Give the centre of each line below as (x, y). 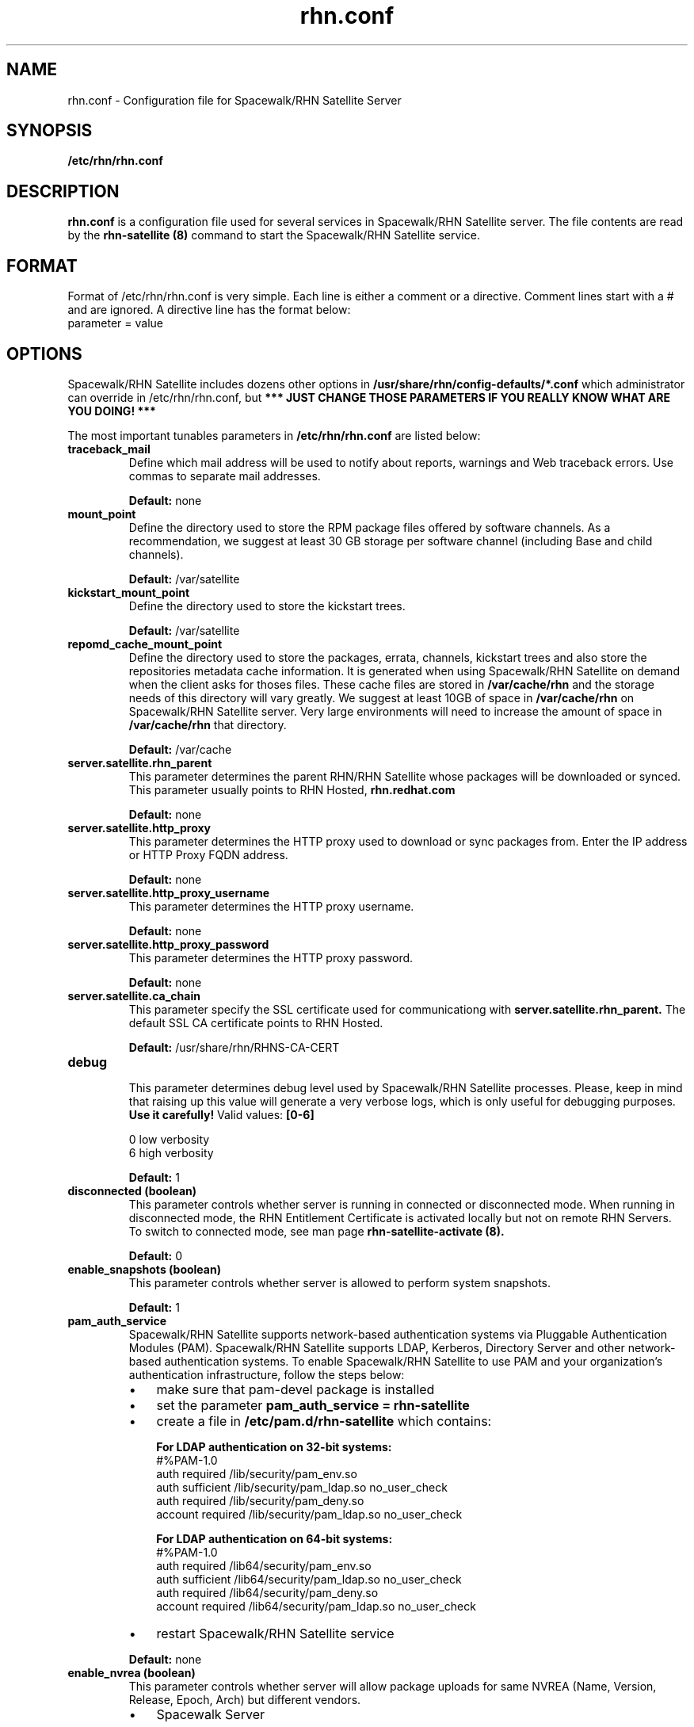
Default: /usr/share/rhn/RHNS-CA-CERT (234, 1047)
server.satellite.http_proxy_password (168, 944)
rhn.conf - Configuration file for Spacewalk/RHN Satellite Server (235, 100)
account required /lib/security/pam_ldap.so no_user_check (309, 1514)
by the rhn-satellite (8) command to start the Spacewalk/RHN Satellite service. (274, 235)
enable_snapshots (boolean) (144, 1269)
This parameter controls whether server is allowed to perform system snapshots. (340, 1282)
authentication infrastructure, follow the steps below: (267, 1374)
